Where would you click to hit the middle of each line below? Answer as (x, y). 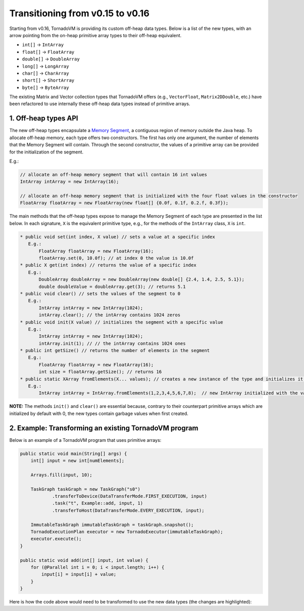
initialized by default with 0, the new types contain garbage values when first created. (99, 413)
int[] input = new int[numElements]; (78, 461)
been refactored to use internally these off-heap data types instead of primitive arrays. (100, 104)
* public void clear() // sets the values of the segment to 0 (100, 294)
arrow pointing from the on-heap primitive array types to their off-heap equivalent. (96, 35)
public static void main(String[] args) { (73, 454)
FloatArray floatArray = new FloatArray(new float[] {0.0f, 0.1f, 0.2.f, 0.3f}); (124, 203)
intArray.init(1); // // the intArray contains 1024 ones (112, 343)
